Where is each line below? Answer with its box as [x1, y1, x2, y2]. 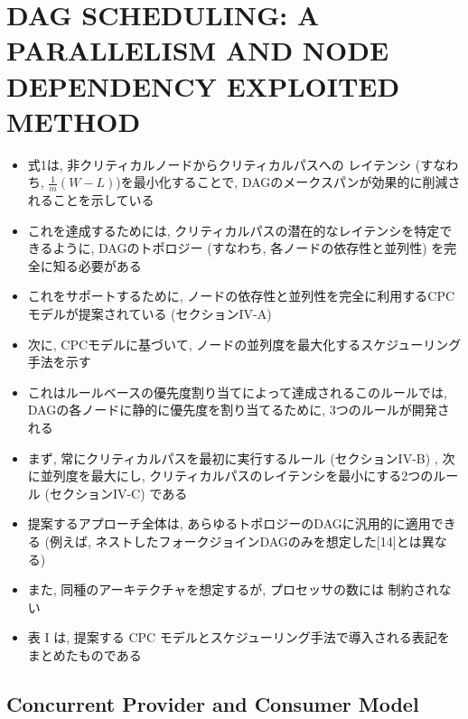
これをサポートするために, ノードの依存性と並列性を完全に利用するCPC [27, 286, 455, 305]
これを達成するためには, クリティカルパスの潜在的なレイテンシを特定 [27, 220, 440, 239]
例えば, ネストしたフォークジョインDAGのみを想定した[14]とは [49, 532, 422, 551]
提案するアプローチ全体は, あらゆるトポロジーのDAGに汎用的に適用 [27, 514, 431, 533]
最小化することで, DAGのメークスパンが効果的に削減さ [133, 173, 461, 191]
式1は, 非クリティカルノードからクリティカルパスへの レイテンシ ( [27, 154, 421, 173]
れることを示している [27, 191, 154, 210]
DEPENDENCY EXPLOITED [6, 67, 400, 104]
